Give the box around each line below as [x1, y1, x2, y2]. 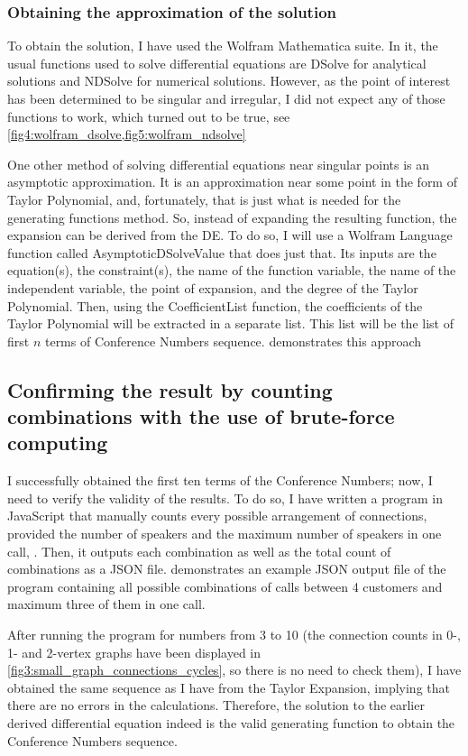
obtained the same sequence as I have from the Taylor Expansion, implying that [7, 678, 450, 696]
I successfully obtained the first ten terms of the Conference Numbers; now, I [7, 471, 433, 490]
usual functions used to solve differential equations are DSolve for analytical [7, 53, 427, 72]
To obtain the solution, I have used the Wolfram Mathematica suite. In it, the [7, 36, 438, 55]
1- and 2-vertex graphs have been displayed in [7, 642, 262, 661]
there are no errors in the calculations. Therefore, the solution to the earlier [7, 696, 425, 715]
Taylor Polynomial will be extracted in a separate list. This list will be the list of [7, 314, 454, 333]
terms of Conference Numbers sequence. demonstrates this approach [44, 331, 422, 350]
